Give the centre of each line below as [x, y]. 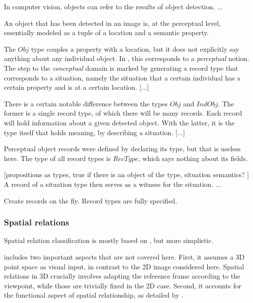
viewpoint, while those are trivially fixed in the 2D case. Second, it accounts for [123, 285]
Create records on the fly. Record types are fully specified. [91, 200]
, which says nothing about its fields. [193, 158]
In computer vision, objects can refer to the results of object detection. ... [114, 6]
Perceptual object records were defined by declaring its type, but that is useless [122, 149]
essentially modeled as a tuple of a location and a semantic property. [107, 32]
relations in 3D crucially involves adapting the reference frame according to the [122, 276]
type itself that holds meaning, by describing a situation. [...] [95, 132]
